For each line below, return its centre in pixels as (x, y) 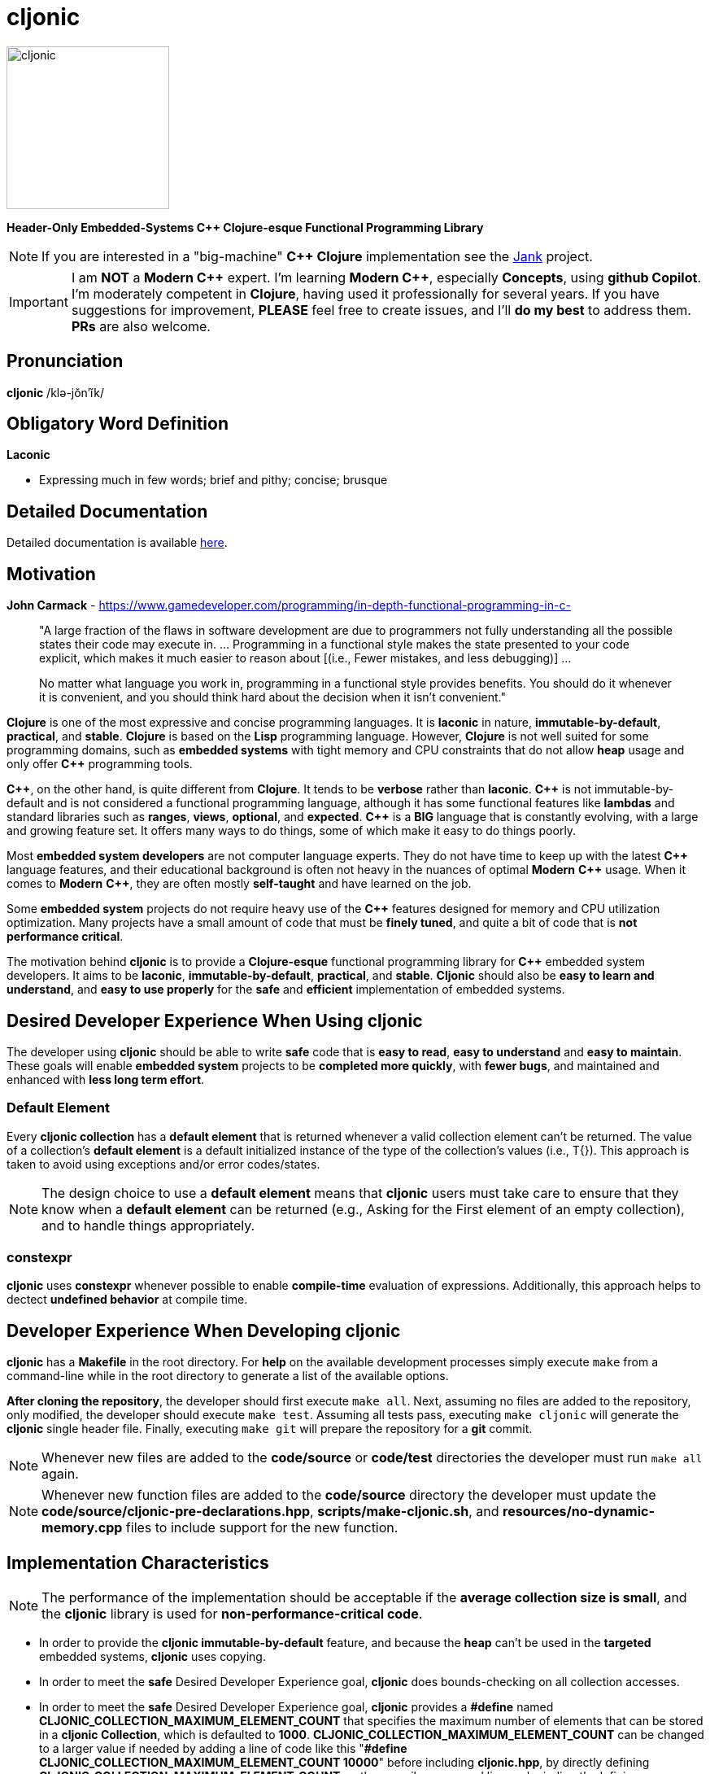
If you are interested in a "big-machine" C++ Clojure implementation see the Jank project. (317, 256)
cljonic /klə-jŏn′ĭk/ (55, 392)
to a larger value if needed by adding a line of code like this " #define (223, 1749)
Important (39, 301)
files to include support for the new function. (262, 1528)
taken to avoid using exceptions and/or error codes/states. (163, 1164)
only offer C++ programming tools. (100, 764)
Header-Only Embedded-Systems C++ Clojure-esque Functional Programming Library (245, 227)
